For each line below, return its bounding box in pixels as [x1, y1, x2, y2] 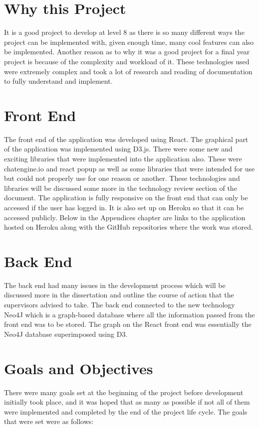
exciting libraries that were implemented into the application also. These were [4, 153, 242, 163]
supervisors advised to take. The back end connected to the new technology [4, 299, 235, 310]
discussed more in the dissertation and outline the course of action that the [4, 289, 234, 300]
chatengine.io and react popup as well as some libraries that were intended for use [4, 163, 255, 173]
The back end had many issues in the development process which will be [4, 280, 226, 290]
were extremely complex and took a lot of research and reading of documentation [4, 66, 253, 76]
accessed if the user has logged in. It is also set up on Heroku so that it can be [4, 202, 244, 212]
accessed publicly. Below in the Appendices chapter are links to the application [4, 212, 246, 222]
